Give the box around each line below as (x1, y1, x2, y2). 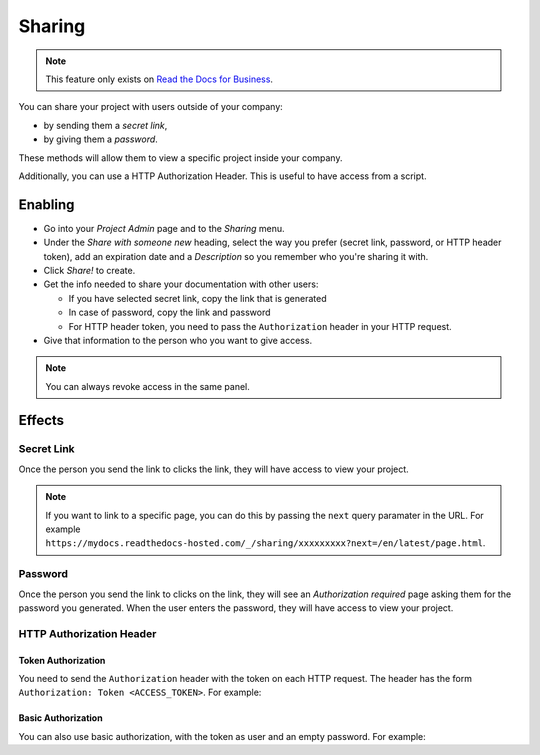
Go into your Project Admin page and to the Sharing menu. (43, 222, 285, 234)
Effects (18, 411, 65, 429)
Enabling (18, 196, 75, 213)
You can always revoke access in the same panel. (45, 380, 250, 392)
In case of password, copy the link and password (68, 306, 271, 319)
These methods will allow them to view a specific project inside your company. (18, 151, 343, 164)
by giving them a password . (43, 133, 159, 145)
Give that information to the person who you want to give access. (43, 334, 313, 346)
